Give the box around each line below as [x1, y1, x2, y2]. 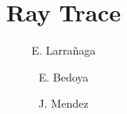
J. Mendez [38, 95, 89, 112]
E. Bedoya [38, 68, 89, 85]
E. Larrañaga [31, 42, 96, 59]
